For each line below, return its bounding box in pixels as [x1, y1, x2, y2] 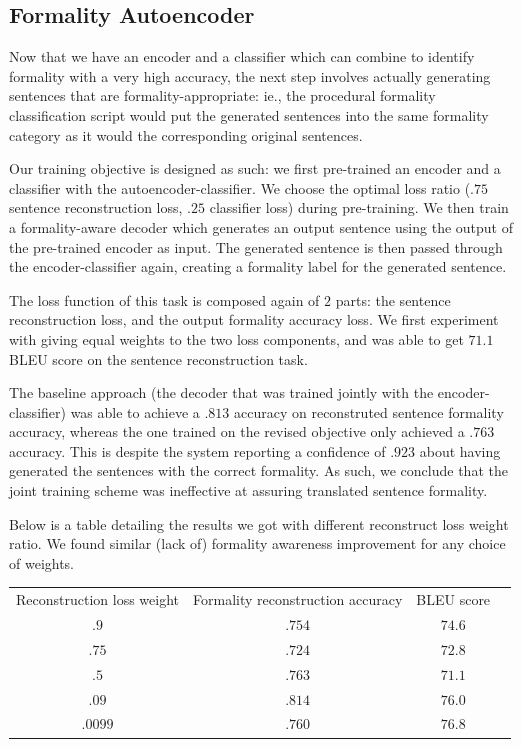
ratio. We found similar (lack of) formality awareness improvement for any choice [9, 533, 506, 554]
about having [419, 440, 501, 461]
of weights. [9, 552, 75, 573]
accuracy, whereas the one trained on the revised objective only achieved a [9, 421, 465, 442]
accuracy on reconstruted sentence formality [234, 401, 504, 422]
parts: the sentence [335, 289, 451, 310]
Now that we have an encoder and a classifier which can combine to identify [9, 46, 475, 67]
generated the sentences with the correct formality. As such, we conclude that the [9, 460, 508, 481]
